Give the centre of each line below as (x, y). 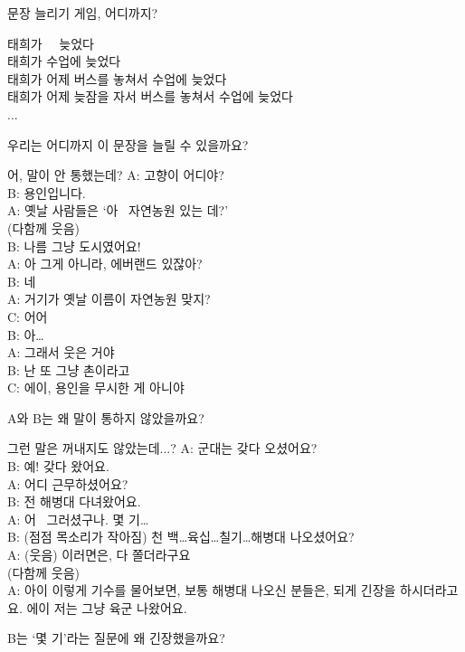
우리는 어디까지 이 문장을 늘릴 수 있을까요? (128, 144)
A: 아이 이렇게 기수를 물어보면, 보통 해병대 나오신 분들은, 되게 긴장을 (202, 590)
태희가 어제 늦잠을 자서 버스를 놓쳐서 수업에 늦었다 (150, 96)
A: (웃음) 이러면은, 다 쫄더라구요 (99, 555)
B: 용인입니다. (47, 192)
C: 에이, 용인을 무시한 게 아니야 (96, 387)
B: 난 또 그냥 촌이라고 (69, 369)
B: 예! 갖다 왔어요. (58, 466)
